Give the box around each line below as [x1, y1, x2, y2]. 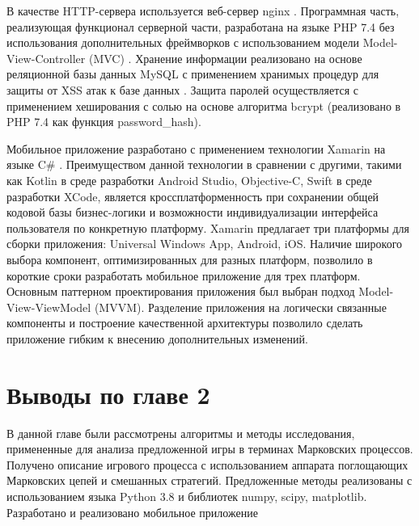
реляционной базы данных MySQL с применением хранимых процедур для [6, 65, 379, 82]
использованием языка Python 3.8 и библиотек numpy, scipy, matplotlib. [6, 487, 367, 504]
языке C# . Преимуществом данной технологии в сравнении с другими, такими [6, 156, 402, 173]
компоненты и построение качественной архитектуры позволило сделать [6, 314, 363, 331]
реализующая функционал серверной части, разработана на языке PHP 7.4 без [6, 18, 395, 35]
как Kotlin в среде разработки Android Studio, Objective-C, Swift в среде [6, 171, 372, 188]
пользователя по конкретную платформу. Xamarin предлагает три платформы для [6, 219, 410, 236]
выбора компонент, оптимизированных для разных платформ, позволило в [6, 250, 373, 267]
